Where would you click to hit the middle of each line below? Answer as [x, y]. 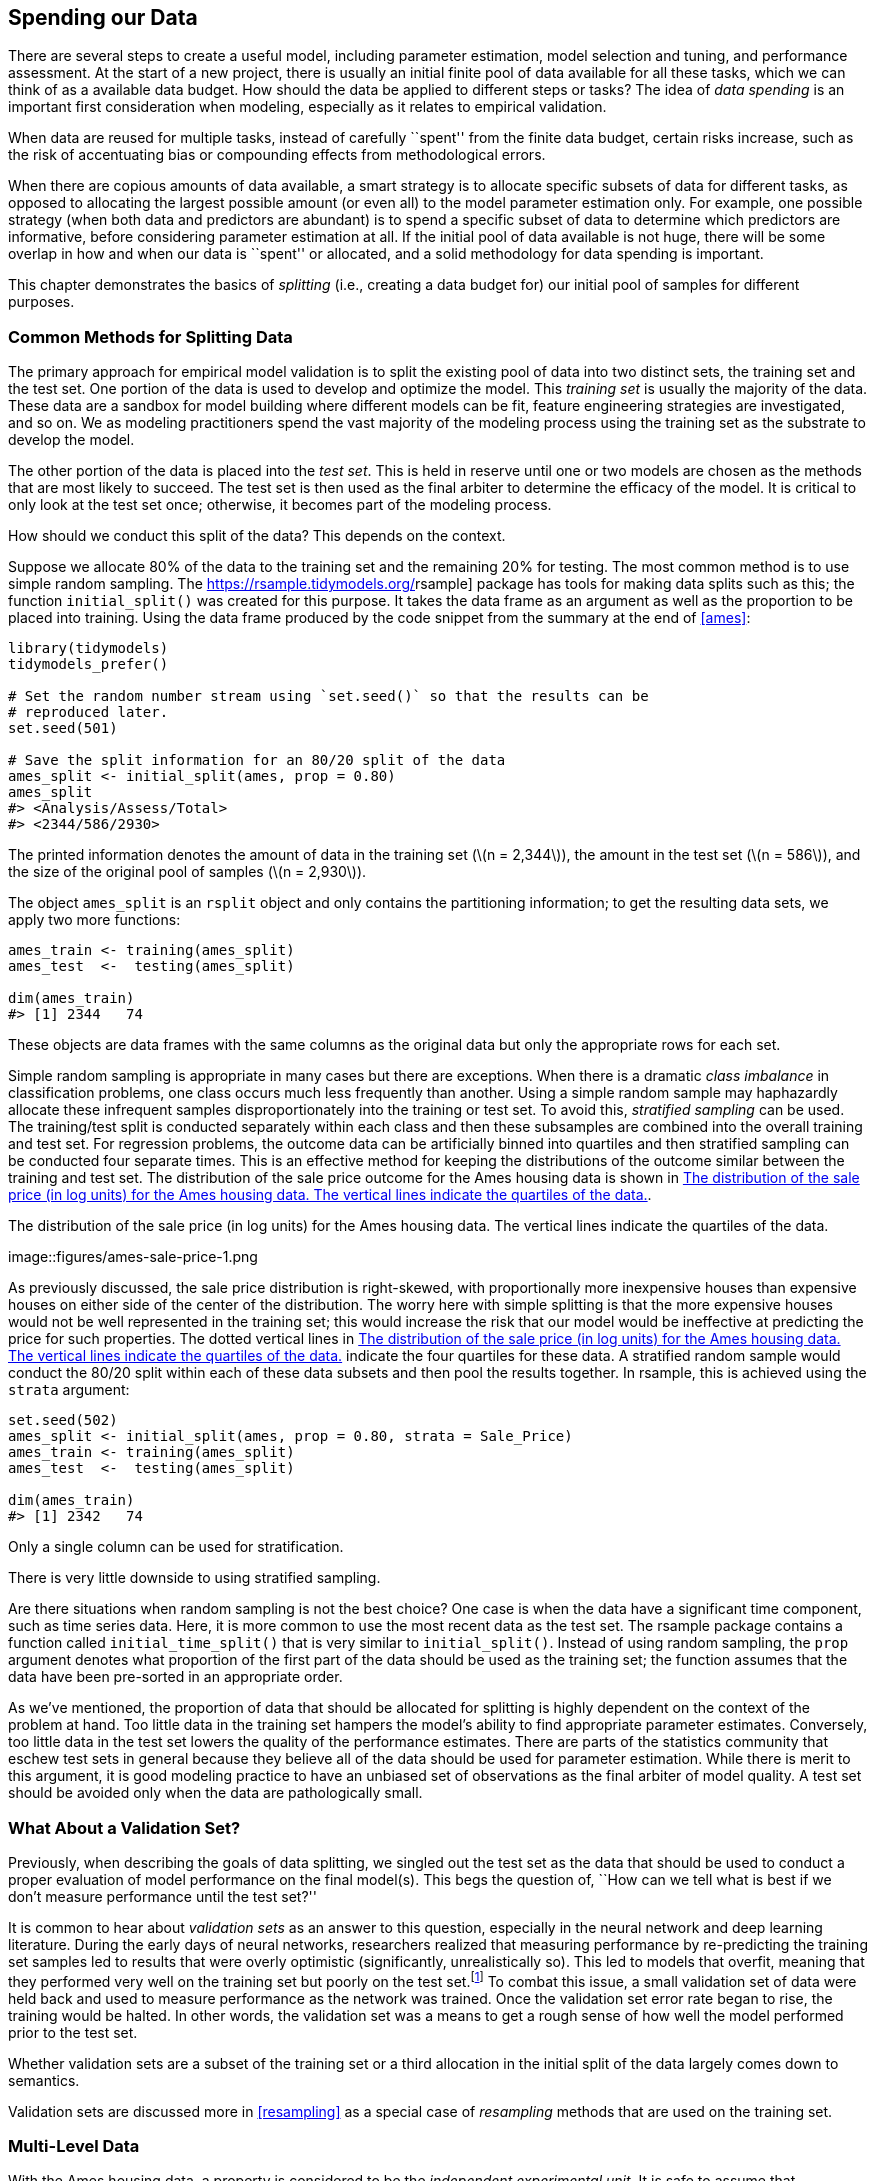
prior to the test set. [73, 2032]
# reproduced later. [88, 712]
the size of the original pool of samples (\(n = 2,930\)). [187, 872]
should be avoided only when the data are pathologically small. [215, 1793]
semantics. [44, 2080]
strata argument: [69, 1390]
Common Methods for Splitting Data [150, 336]
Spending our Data [103, 17]
